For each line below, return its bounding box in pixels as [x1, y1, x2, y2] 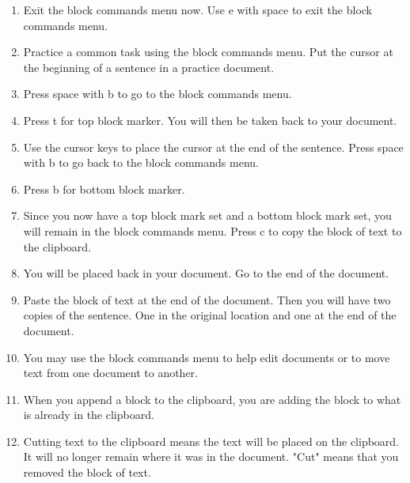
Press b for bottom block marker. [23, 180, 185, 197]
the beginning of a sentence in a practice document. [23, 58, 275, 75]
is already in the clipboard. [23, 406, 154, 423]
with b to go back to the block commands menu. [23, 154, 259, 171]
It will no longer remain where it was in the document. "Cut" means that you [23, 448, 399, 465]
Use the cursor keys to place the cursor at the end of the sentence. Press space [23, 138, 404, 155]
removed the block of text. [23, 464, 151, 481]
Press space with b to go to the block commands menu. [23, 85, 292, 102]
